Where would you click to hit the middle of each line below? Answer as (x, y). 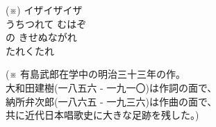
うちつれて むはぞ (46, 23)
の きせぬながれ (41, 37)
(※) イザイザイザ (44, 10)
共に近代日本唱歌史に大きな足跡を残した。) (102, 115)
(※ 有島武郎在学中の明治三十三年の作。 (95, 74)
